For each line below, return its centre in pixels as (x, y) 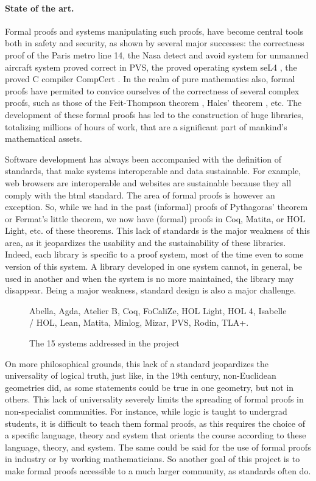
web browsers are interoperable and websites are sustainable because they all (148, 182)
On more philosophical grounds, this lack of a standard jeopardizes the (137, 363)
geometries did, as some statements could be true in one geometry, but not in (149, 387)
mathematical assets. (44, 139)
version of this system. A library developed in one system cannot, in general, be (153, 266)
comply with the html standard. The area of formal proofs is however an (140, 195)
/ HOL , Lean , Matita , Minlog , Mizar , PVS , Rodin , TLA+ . (139, 322)
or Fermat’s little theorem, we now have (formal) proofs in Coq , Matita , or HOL (155, 218)
